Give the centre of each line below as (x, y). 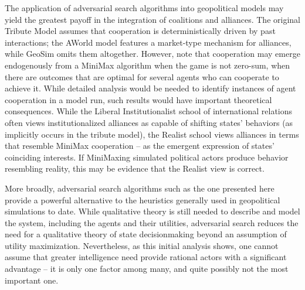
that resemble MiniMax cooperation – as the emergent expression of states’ (140, 146)
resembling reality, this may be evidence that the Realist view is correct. (135, 168)
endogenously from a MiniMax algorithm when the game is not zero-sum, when (148, 65)
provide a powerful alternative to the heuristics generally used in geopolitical (143, 199)
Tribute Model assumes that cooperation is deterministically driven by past (140, 31)
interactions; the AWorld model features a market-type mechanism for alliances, (148, 42)
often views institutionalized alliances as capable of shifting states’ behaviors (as (149, 122)
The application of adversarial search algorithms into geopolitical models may (144, 8)
